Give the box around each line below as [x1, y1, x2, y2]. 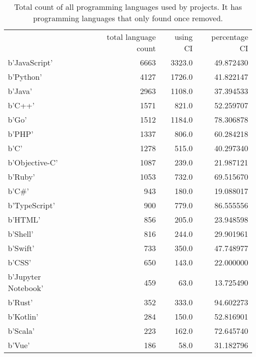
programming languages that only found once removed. [33, 12, 223, 24]
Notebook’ [8, 282, 44, 293]
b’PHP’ [8, 128, 33, 139]
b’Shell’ [8, 228, 33, 239]
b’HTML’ [8, 214, 41, 225]
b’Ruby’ [8, 171, 35, 182]
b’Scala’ [8, 325, 35, 336]
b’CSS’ [8, 257, 32, 268]
